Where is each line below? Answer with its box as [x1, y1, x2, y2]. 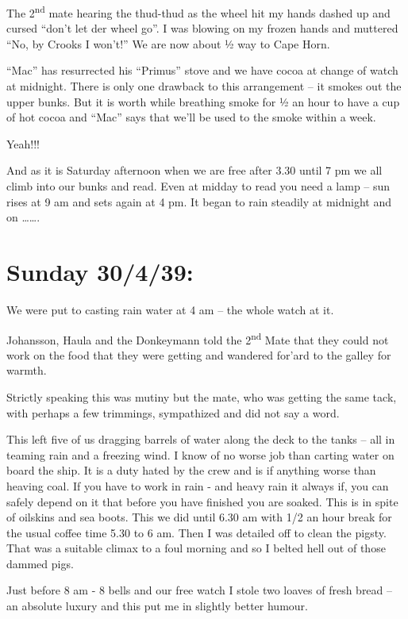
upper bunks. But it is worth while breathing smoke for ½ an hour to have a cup [6, 93, 400, 110]
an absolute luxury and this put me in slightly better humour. [6, 598, 308, 614]
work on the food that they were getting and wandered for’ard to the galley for [6, 346, 391, 363]
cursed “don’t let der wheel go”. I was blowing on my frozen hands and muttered [6, 20, 398, 37]
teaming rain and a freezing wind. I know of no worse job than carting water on [6, 446, 395, 463]
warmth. [6, 362, 47, 379]
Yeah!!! [6, 135, 40, 152]
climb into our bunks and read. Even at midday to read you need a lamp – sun [6, 178, 391, 194]
